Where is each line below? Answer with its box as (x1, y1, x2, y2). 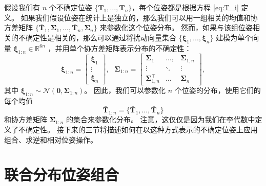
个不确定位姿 (49, 2, 92, 12)
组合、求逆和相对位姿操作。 (4, 134, 97, 145)
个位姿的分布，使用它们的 (174, 84, 261, 95)
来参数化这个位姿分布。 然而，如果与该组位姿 (99, 22, 253, 33)
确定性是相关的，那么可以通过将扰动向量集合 (25, 32, 176, 42)
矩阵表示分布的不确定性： (105, 42, 192, 53)
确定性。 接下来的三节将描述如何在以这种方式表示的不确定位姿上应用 (25, 124, 258, 135)
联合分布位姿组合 (4, 164, 119, 185)
